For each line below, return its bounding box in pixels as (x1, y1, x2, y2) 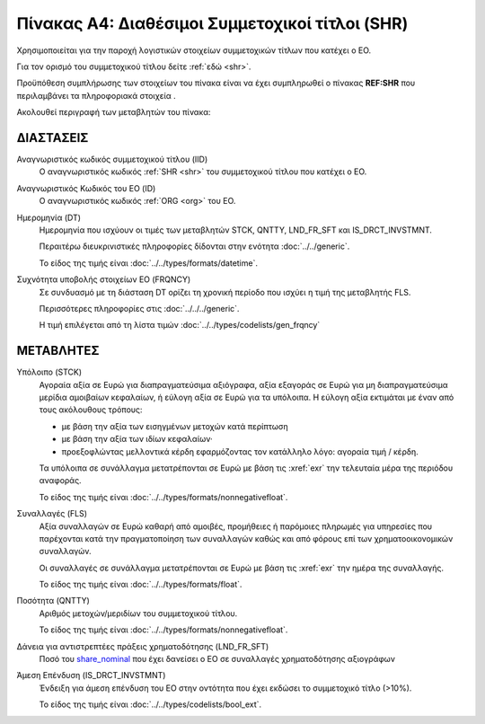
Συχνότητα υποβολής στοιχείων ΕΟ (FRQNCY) (16, 274, 191, 285)
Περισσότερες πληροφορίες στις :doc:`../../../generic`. (39, 303, 240, 313)
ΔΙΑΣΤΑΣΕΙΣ (16, 130, 89, 146)
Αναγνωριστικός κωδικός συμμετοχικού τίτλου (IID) (16, 154, 208, 165)
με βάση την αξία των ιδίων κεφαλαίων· (61, 434, 213, 445)
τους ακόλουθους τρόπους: (39, 404, 143, 415)
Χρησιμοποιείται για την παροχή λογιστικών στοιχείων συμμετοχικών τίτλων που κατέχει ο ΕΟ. (16, 45, 372, 56)
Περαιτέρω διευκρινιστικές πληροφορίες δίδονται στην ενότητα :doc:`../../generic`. (39, 241, 350, 252)
